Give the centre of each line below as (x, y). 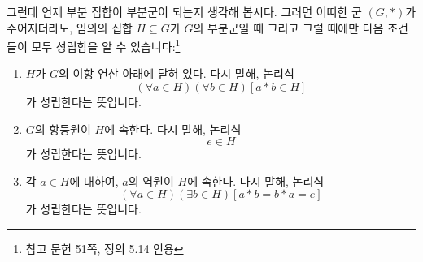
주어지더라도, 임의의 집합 (70, 27)
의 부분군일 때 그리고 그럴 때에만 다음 (288, 27)
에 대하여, (94, 180)
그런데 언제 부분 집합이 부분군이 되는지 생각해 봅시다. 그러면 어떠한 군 (184, 11)
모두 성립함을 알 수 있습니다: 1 (106, 45)
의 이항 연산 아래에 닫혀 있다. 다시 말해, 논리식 (177, 73)
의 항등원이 (63, 129)
